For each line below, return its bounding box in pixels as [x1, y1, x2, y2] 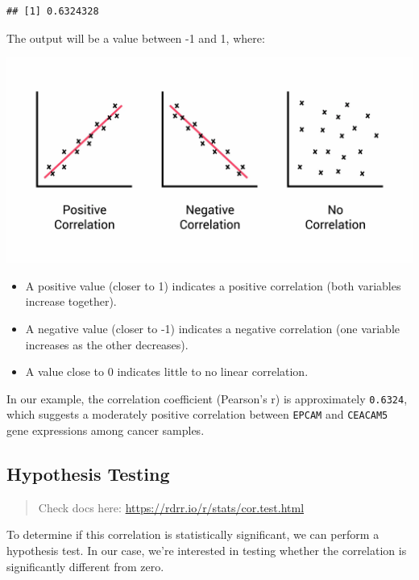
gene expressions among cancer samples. [6, 422, 205, 439]
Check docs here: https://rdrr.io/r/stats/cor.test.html [38, 499, 305, 515]
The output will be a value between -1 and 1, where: [6, 29, 265, 46]
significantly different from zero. [6, 557, 164, 574]
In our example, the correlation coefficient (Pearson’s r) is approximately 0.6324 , [6, 390, 408, 407]
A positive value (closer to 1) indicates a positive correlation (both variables [25, 277, 401, 294]
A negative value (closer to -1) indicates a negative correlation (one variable [25, 319, 400, 336]
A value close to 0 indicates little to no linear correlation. [25, 363, 309, 380]
